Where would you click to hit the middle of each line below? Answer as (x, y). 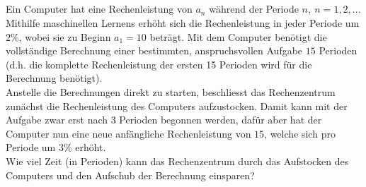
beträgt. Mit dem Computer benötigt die (238, 36)
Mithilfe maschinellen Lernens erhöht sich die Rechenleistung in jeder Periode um (183, 22)
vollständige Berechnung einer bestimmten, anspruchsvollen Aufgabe (154, 50)
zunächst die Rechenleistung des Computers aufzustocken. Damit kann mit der (177, 105)
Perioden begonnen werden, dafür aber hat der (221, 120)
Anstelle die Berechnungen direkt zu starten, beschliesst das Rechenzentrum (171, 91)
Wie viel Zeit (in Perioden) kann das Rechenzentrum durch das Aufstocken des (177, 161)
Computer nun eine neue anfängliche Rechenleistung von (128, 133)
